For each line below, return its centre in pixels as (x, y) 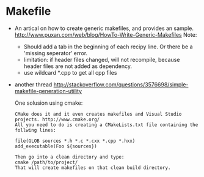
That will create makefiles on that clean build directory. (93, 168)
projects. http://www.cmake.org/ (57, 119)
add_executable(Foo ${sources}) (56, 146)
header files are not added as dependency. (78, 66)
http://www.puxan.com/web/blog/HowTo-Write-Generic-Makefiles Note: (106, 34)
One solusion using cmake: (49, 103)
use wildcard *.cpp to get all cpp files (70, 72)
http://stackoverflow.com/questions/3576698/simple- (121, 85)
